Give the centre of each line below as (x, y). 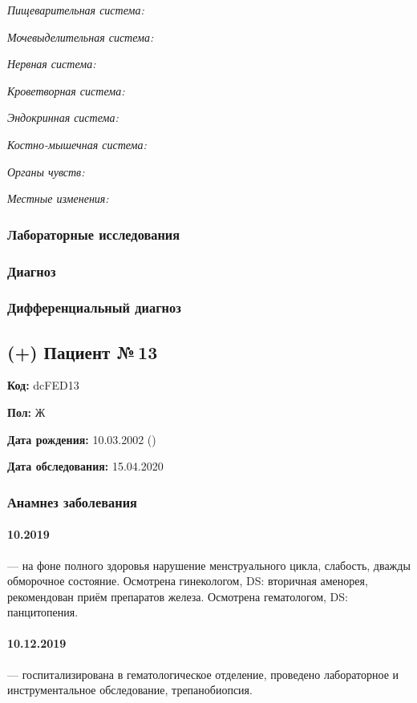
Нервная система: (52, 64)
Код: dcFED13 (43, 385)
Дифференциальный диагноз (94, 307)
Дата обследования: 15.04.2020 (85, 466)
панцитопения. (43, 612)
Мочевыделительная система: (81, 36)
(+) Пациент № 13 (83, 351)
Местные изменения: (58, 198)
